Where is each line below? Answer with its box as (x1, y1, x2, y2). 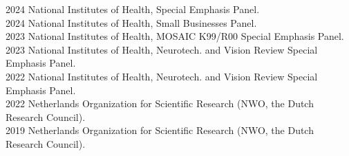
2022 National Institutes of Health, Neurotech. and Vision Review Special (6, 69, 318, 83)
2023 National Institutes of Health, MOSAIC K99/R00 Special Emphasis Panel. (6, 29, 344, 43)
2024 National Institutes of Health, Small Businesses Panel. (6, 15, 257, 30)
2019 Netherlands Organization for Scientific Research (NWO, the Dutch (6, 123, 314, 137)
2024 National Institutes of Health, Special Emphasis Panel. (6, 2, 260, 16)
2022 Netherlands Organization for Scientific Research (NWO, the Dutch (6, 96, 314, 111)
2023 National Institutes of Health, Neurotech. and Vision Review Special (6, 42, 318, 56)
